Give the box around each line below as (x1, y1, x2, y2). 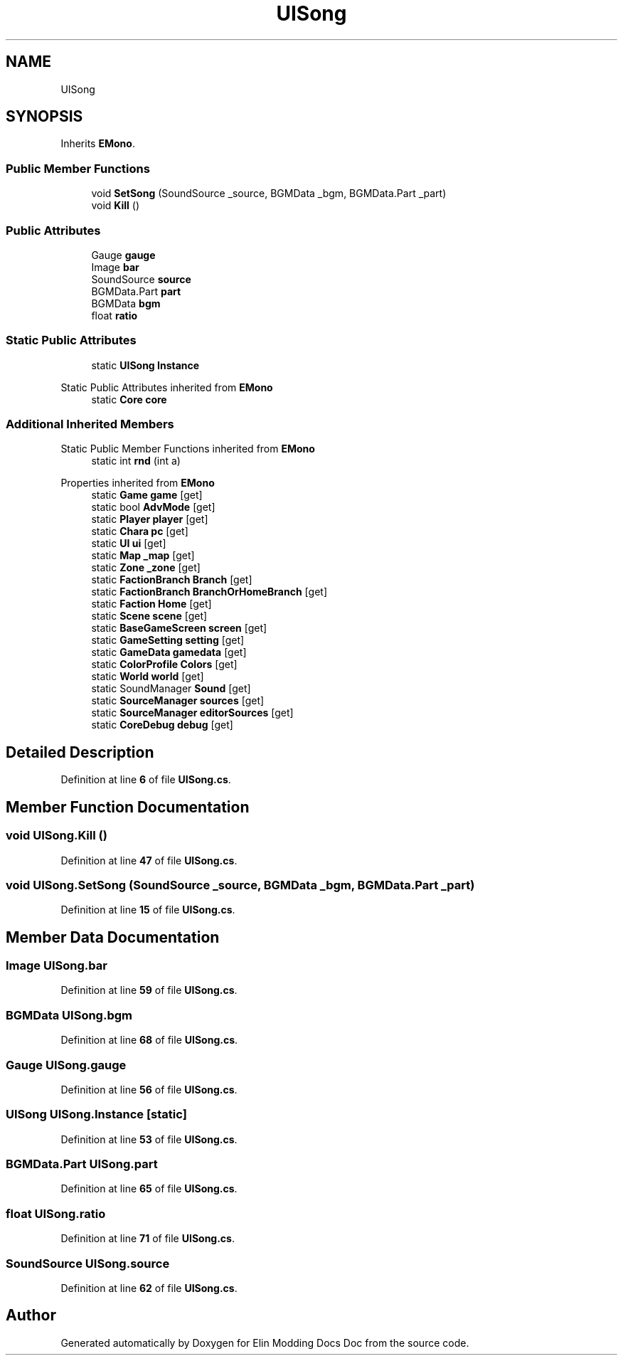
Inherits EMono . (60, 137, 135, 150)
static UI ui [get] (91, 537, 166, 550)
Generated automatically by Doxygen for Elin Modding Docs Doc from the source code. (60, 1336, 469, 1349)
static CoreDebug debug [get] (91, 719, 233, 731)
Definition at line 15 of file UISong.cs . (60, 904, 235, 916)
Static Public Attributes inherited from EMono (60, 381, 273, 393)
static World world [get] (91, 670, 204, 683)
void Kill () (91, 199, 139, 212)
